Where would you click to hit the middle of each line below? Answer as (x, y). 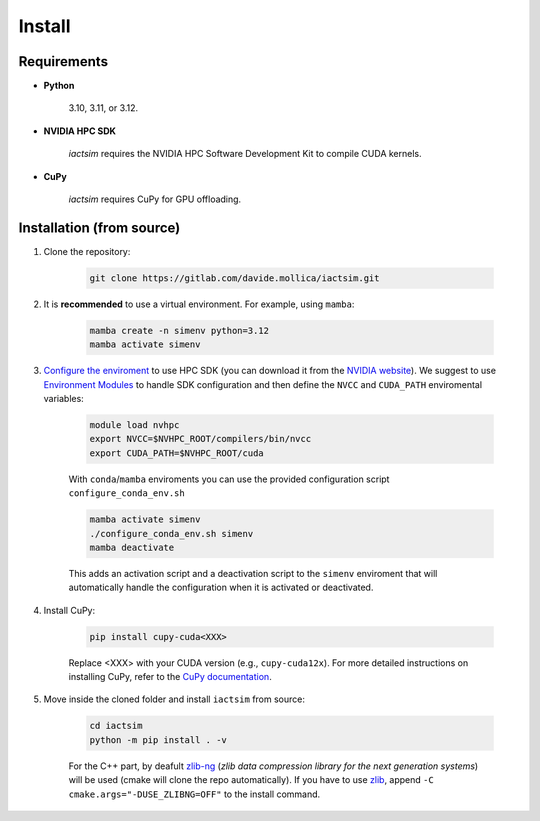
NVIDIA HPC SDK (80, 131)
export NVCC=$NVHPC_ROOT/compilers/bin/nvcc (200, 439)
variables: (63, 399)
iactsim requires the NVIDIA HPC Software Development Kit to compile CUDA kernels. (245, 154)
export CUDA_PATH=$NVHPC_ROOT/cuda (176, 453)
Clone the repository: (87, 251)
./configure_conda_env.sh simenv (171, 533)
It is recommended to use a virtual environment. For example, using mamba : (199, 304)
